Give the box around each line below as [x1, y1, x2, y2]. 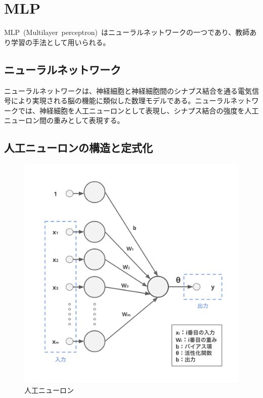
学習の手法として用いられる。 [11, 36, 110, 47]
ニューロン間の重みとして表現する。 [4, 115, 124, 126]
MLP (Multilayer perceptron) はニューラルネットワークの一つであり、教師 [4, 27, 250, 37]
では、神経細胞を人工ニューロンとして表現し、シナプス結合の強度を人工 [18, 105, 259, 115]
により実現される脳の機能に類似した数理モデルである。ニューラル [11, 95, 231, 106]
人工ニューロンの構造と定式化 [4, 140, 153, 155]
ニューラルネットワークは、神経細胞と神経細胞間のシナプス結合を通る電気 [4, 85, 252, 96]
